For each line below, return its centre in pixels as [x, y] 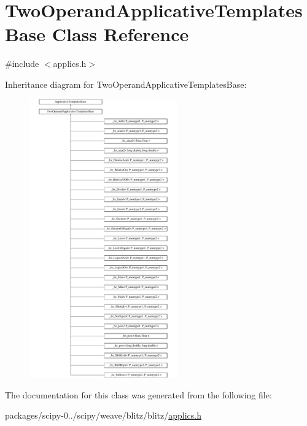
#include [22, 64]
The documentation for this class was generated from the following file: [138, 394]
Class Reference [120, 34]
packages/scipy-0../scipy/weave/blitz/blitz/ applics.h [103, 415]
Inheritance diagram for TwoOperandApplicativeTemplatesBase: [126, 84]
